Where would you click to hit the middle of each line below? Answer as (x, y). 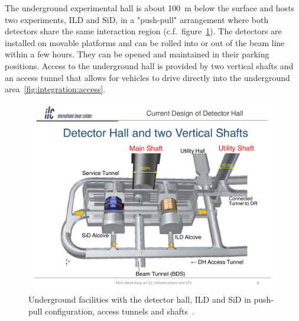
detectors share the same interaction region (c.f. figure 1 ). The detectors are (143, 31)
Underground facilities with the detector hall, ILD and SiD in (140, 299)
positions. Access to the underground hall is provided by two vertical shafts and (149, 65)
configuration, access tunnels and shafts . (120, 311)
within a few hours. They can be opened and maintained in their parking (137, 54)
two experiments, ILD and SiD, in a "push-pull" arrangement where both (137, 19)
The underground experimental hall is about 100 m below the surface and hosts (150, 8)
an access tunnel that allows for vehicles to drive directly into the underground (147, 77)
